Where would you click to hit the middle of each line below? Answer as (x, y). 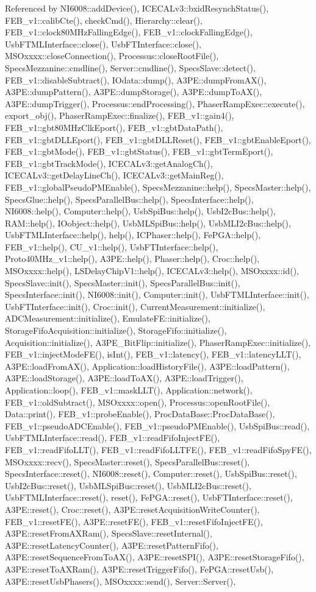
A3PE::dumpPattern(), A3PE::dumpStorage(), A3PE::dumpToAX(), (134, 92)
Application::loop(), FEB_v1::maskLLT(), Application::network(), (129, 390)
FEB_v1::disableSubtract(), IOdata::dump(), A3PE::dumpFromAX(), (136, 79)
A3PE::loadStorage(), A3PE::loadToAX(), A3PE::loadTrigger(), (124, 378)
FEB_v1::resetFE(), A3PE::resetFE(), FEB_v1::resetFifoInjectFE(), (134, 521)
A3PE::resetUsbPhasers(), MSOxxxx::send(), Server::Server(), (120, 581)
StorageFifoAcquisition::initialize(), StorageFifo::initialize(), (116, 330)
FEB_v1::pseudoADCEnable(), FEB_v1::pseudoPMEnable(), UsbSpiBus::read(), (157, 425)
